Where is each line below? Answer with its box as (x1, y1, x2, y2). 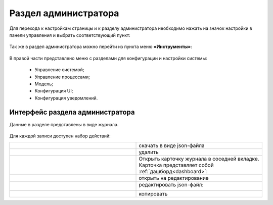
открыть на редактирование (139, 175, 209, 182)
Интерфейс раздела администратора (9, 108, 135, 117)
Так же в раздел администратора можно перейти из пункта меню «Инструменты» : (9, 43, 192, 50)
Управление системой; (34, 67, 84, 73)
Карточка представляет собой (139, 162, 214, 169)
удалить (139, 149, 159, 156)
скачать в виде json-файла (139, 142, 205, 149)
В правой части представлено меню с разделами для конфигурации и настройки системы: (9, 55, 207, 61)
